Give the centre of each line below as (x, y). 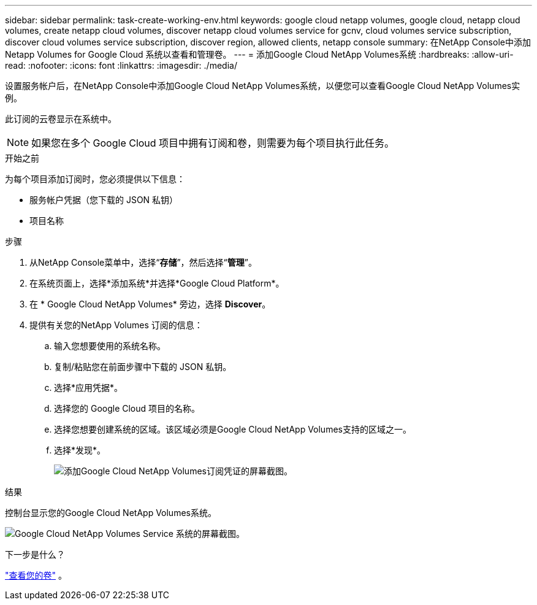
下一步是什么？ (35, 554)
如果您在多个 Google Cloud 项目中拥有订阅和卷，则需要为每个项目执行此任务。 (213, 143)
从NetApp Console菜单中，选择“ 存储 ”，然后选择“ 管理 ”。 (143, 262)
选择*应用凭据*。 (89, 387)
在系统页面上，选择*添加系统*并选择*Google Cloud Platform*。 (157, 283)
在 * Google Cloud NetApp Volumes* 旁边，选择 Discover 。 (150, 304)
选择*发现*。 (80, 450)
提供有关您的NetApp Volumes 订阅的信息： (116, 325)
